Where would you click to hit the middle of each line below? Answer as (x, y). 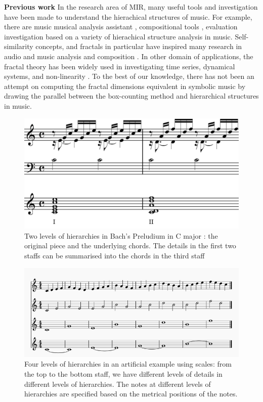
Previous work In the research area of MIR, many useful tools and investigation (131, 7)
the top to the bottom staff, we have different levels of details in (123, 373)
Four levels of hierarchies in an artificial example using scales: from (128, 364)
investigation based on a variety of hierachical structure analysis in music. (118, 36)
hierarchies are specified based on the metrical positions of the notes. (131, 394)
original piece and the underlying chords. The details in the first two (130, 245)
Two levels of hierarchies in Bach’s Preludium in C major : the (121, 235)
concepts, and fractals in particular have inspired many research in (139, 46)
